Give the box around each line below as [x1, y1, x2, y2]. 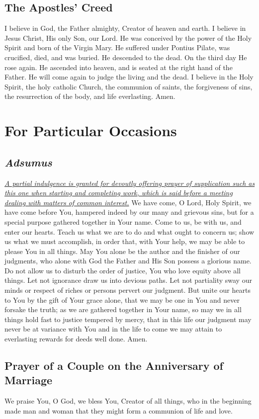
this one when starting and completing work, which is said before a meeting [4, 187, 233, 198]
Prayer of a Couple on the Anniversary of [4, 358, 223, 373]
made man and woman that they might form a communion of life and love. [4, 405, 233, 416]
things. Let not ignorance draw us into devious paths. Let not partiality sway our [4, 275, 252, 285]
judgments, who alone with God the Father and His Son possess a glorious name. [4, 255, 252, 266]
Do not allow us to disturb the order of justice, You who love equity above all [4, 265, 241, 275]
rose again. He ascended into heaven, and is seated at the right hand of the [4, 62, 233, 72]
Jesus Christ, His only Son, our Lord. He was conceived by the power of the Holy [4, 32, 252, 43]
